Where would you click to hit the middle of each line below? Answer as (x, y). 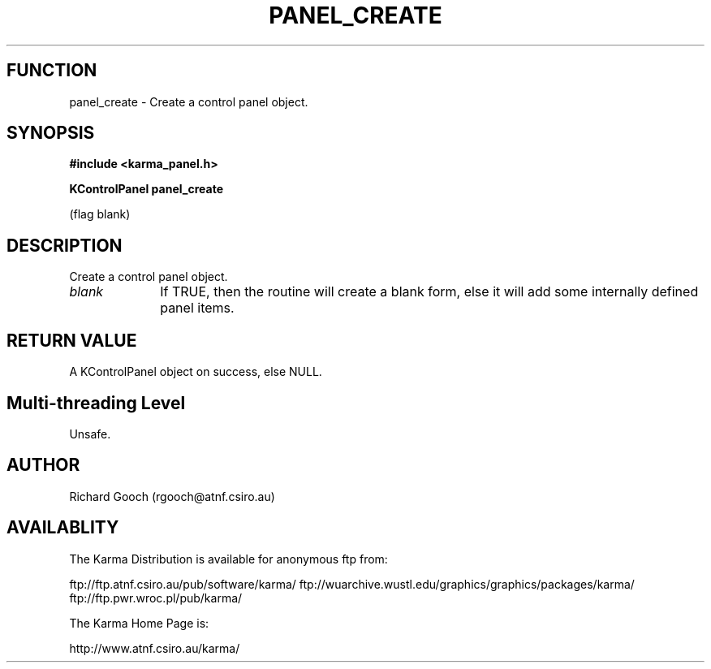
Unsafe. (90, 434)
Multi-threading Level (96, 403)
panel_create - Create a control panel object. (189, 101)
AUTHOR (43, 465)
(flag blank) (100, 214)
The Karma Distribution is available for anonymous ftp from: (228, 559)
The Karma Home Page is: (139, 623)
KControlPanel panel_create (146, 189)
